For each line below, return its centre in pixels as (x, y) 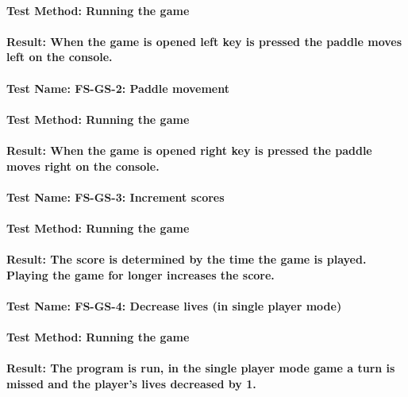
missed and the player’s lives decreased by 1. (131, 383)
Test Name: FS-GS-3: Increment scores (115, 197)
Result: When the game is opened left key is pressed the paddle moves (204, 41)
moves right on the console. (83, 166)
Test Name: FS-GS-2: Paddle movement (118, 88)
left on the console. (60, 57)
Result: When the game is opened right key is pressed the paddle (189, 150)
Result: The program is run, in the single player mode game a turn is (201, 368)
